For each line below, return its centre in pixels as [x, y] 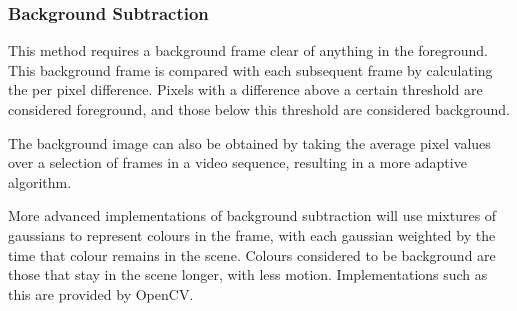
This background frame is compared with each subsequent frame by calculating [250, 69]
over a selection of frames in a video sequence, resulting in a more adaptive [237, 162]
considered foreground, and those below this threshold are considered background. [259, 109]
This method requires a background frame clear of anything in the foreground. [248, 50]
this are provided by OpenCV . [101, 293]
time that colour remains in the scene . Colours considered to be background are [252, 254]
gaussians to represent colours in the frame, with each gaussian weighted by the [252, 234]
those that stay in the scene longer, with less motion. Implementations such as [248, 274]
